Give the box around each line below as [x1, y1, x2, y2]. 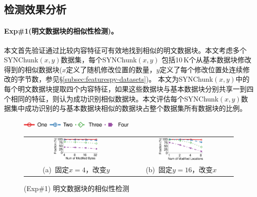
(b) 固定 [146, 164, 172, 174]
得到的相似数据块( [4, 64, 62, 74]
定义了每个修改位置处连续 [159, 64, 243, 74]
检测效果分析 [4, 1, 66, 17]
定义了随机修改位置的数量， [66, 64, 156, 74]
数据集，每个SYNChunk [60, 54, 137, 65]
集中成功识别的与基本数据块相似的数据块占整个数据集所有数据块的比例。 [10, 103, 247, 113]
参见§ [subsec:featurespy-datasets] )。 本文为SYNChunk [45, 74, 213, 84]
